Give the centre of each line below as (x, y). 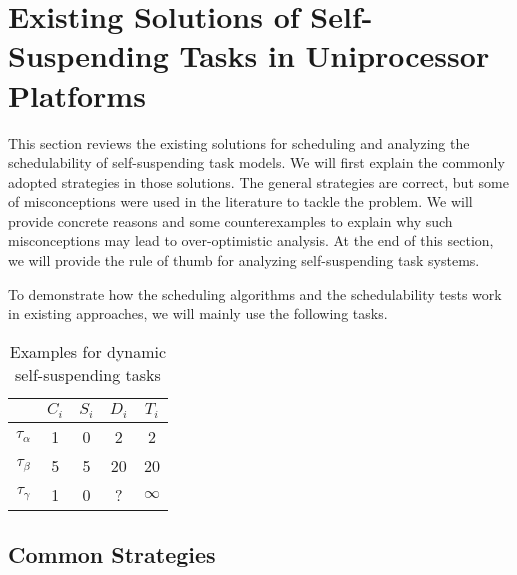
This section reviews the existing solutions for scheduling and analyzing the (239, 142)
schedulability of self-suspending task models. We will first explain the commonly (256, 162)
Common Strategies (112, 554)
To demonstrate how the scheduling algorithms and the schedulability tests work (255, 293)
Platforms (77, 94)
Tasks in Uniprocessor (334, 55)
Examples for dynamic (88, 351)
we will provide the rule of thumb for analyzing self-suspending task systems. (244, 260)
